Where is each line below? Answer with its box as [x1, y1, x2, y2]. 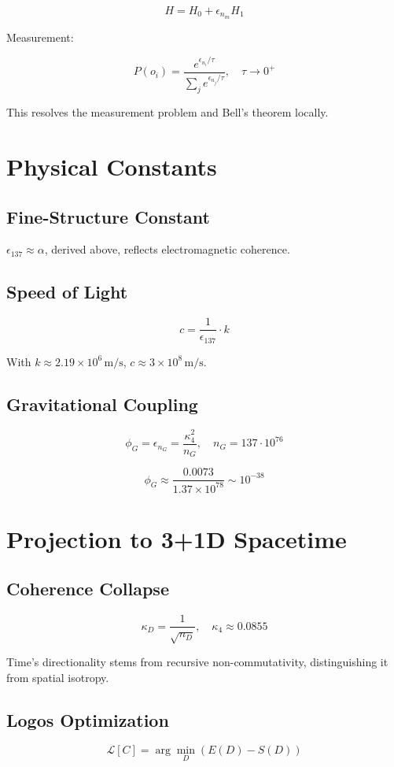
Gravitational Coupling [6, 391, 198, 416]
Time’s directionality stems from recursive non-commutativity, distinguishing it [6, 653, 388, 669]
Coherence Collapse [6, 576, 169, 601]
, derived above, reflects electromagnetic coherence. [44, 241, 290, 258]
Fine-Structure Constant [6, 204, 210, 228]
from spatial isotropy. [6, 669, 109, 685]
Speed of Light [6, 280, 128, 304]
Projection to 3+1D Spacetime [6, 522, 347, 554]
